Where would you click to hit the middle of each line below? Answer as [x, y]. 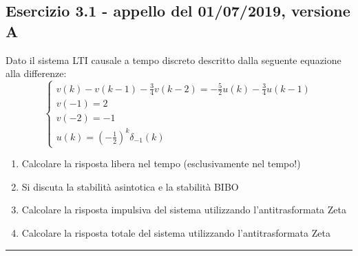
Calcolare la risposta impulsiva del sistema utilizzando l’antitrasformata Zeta [184, 210]
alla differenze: [36, 73]
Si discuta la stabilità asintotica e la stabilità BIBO [130, 186]
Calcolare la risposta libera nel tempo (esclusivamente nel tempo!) [161, 163]
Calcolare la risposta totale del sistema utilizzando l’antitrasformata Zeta [176, 233]
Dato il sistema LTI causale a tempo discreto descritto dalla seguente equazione [173, 60]
